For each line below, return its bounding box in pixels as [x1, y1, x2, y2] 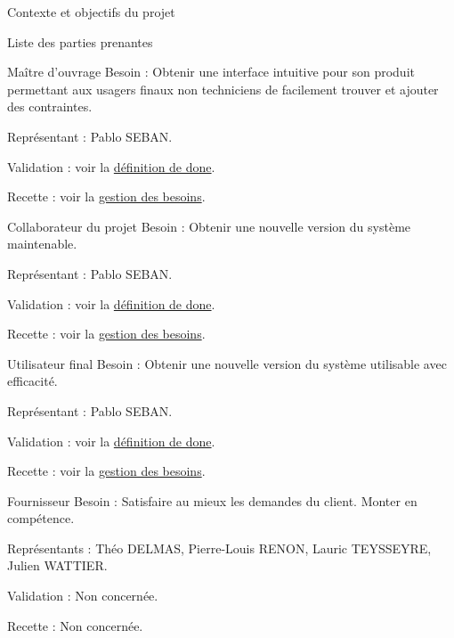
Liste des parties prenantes [7, 32, 153, 51]
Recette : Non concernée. [7, 616, 143, 634]
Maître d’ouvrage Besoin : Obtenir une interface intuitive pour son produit [7, 62, 415, 81]
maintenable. [7, 234, 77, 253]
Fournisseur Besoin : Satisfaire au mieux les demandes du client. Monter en [7, 491, 418, 510]
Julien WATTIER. [7, 556, 108, 575]
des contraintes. [7, 97, 93, 116]
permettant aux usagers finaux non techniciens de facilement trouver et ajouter [7, 79, 439, 98]
